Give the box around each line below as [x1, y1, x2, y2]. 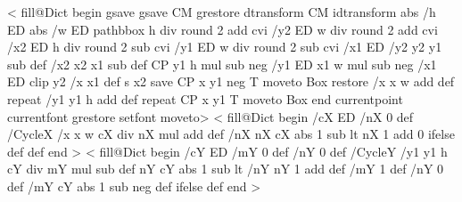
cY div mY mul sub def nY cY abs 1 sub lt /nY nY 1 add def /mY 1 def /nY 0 [7, 159, 444, 178]
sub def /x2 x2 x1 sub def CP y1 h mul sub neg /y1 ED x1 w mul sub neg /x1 [7, 54, 437, 73]
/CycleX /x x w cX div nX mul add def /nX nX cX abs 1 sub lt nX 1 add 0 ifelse [7, 125, 455, 143]
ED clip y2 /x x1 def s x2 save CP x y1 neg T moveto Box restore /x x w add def [7, 72, 455, 91]
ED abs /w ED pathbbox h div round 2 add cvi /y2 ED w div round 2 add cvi [7, 20, 438, 38]
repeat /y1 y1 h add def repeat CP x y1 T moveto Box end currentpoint [7, 89, 403, 108]
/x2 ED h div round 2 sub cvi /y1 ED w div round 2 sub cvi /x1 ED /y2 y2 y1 [7, 37, 442, 56]
